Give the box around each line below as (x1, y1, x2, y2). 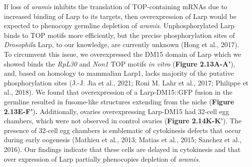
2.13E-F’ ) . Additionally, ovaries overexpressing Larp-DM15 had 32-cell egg (4, 106, 229, 116)
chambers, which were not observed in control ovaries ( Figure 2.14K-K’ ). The (4, 116, 242, 126)
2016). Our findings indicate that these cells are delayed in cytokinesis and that (4, 144, 241, 154)
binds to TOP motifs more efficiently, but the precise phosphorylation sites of (4, 30, 235, 40)
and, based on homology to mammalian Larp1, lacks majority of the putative (4, 68, 234, 78)
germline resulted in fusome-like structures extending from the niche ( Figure (4, 96, 234, 106)
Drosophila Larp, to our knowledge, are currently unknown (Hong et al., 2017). (4, 39, 239, 50)
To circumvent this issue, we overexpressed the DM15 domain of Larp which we (4, 49, 241, 59)
